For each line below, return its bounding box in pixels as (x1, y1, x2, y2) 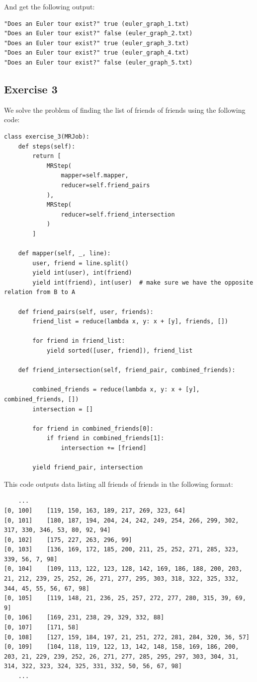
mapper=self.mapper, (61, 172, 129, 179)
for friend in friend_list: (32, 337, 125, 345)
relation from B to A (4, 289, 76, 296)
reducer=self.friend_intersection (61, 211, 175, 218)
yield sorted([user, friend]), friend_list (46, 347, 193, 355)
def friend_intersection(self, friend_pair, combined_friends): (18, 367, 236, 374)
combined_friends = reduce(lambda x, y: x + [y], (32, 386, 200, 393)
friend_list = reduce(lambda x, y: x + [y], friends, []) (32, 318, 229, 325)
